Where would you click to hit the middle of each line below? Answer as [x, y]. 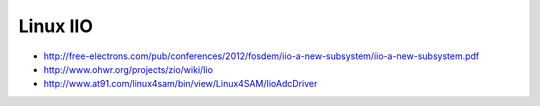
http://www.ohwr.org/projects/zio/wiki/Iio [128, 69]
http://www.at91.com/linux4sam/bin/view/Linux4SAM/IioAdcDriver [180, 84]
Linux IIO [56, 26]
